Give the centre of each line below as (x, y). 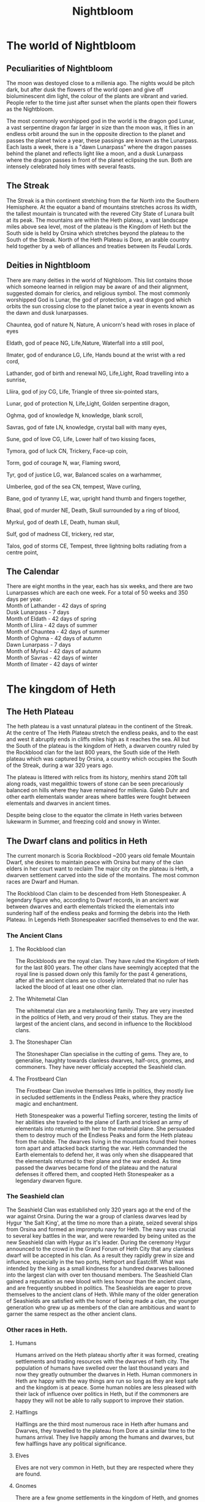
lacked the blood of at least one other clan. (69, 987)
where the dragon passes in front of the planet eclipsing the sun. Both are (99, 160)
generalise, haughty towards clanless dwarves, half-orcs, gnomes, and (105, 1060)
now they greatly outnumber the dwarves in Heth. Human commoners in (106, 1375)
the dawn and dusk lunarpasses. (47, 312)
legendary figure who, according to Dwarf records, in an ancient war (93, 900)
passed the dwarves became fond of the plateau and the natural (96, 1168)
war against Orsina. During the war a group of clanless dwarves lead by (97, 1216)
